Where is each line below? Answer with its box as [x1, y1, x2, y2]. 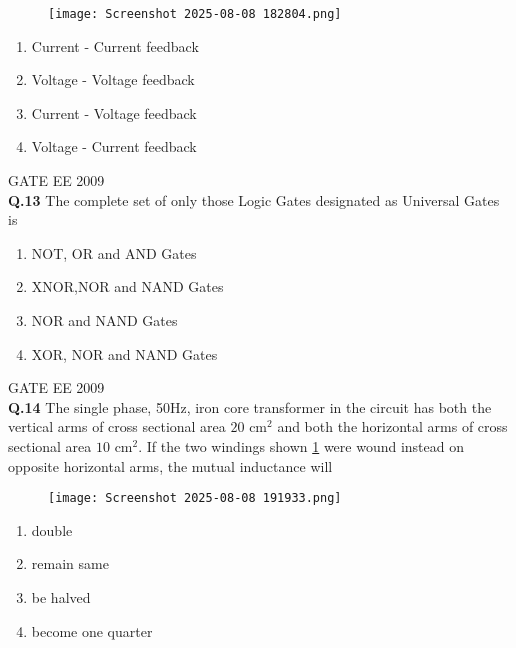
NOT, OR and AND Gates [31, 242, 197, 263]
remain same [31, 553, 109, 574]
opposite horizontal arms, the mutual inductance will [8, 455, 333, 476]
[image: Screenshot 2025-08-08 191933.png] [48, 491, 342, 506]
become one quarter [31, 620, 153, 641]
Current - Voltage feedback [31, 102, 197, 123]
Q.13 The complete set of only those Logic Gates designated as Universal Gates [8, 189, 500, 210]
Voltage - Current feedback [31, 136, 197, 157]
